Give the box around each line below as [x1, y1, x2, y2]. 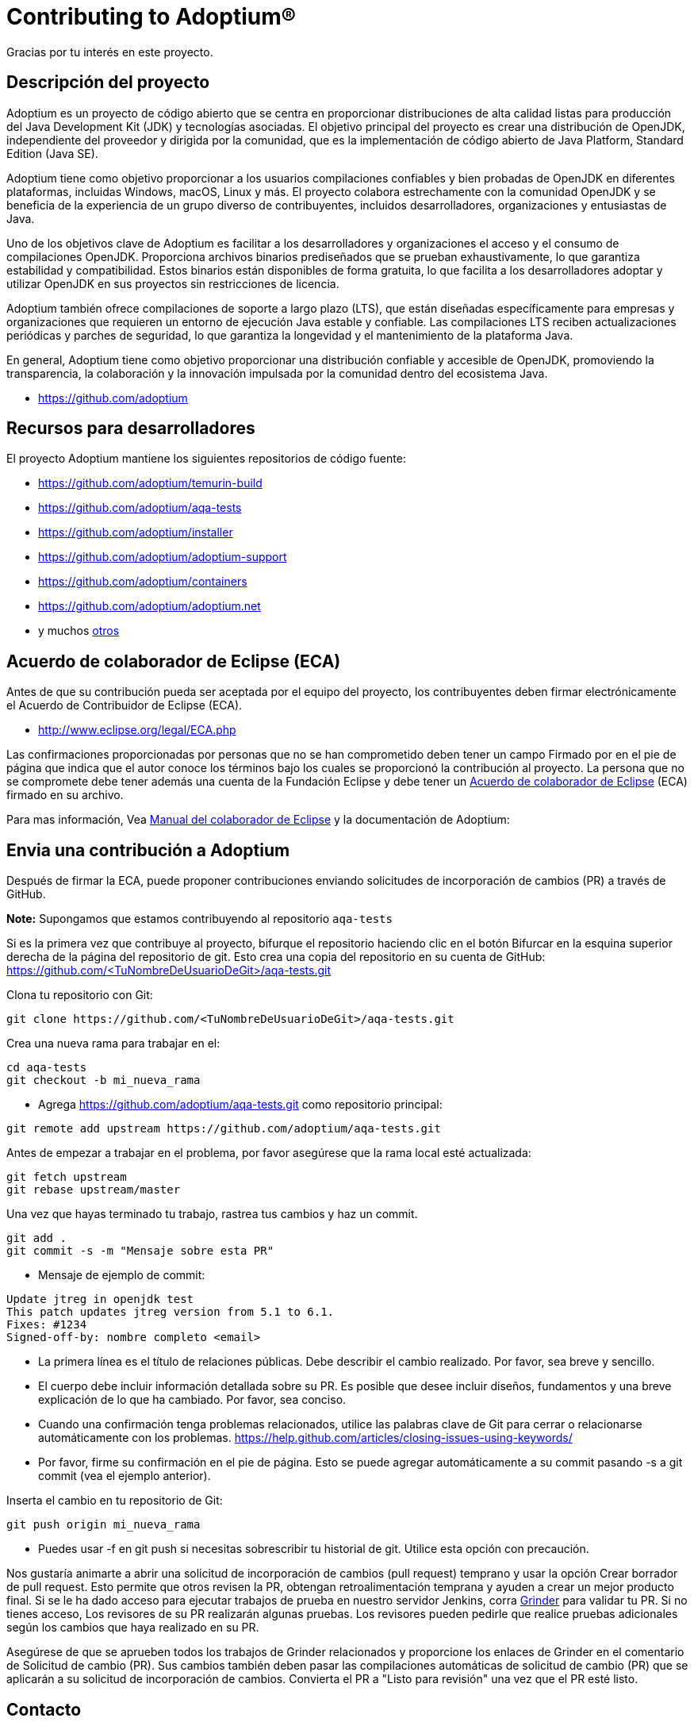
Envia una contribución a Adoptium [6, 840, 290, 860]
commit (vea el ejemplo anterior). [38, 1469, 211, 1483]
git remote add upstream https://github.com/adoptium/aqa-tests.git [6, 1122, 441, 1136]
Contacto [6, 1699, 82, 1720]
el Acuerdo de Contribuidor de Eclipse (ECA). [6, 698, 243, 713]
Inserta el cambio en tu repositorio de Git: [6, 1493, 223, 1508]
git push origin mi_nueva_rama [6, 1518, 201, 1532]
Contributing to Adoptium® [6, 3, 297, 30]
